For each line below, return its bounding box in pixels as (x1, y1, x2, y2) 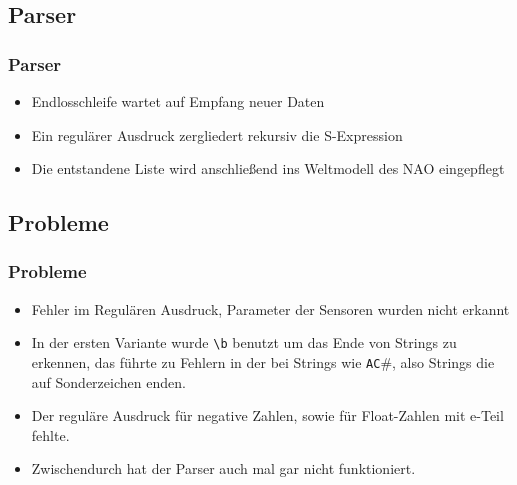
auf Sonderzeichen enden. (31, 371, 186, 392)
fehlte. (31, 424, 70, 445)
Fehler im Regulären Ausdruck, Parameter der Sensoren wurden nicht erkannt (31, 298, 510, 319)
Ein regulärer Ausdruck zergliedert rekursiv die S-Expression (31, 124, 403, 145)
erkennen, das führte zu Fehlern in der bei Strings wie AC (31, 352, 381, 373)
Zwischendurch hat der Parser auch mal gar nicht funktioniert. (31, 458, 416, 479)
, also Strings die (392, 352, 495, 373)
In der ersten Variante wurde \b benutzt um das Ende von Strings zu (31, 332, 457, 353)
